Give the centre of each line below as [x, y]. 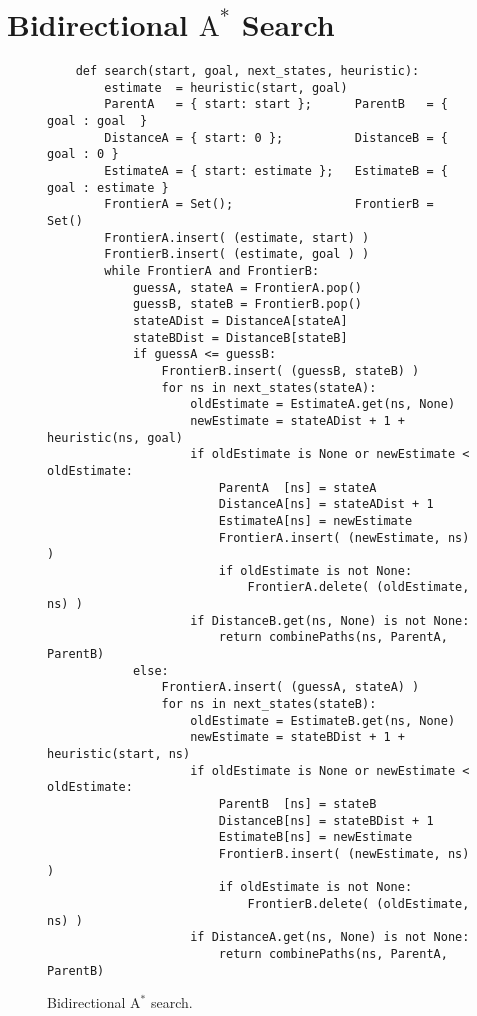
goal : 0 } [83, 154]
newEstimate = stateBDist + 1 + [297, 737]
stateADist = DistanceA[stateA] [240, 320]
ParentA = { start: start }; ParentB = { [276, 104]
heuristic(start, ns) [119, 754]
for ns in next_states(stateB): [269, 704]
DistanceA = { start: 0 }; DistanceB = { [276, 137]
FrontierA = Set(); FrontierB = [269, 204]
